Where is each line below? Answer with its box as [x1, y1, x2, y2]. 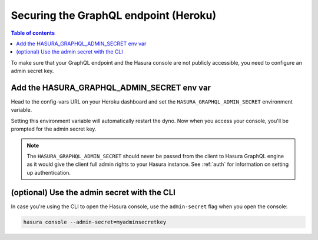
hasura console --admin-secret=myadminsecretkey [23, 218, 167, 225]
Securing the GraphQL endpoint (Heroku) [11, 9, 217, 22]
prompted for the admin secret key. [11, 125, 97, 132]
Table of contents [11, 29, 55, 36]
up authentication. [26, 169, 71, 176]
